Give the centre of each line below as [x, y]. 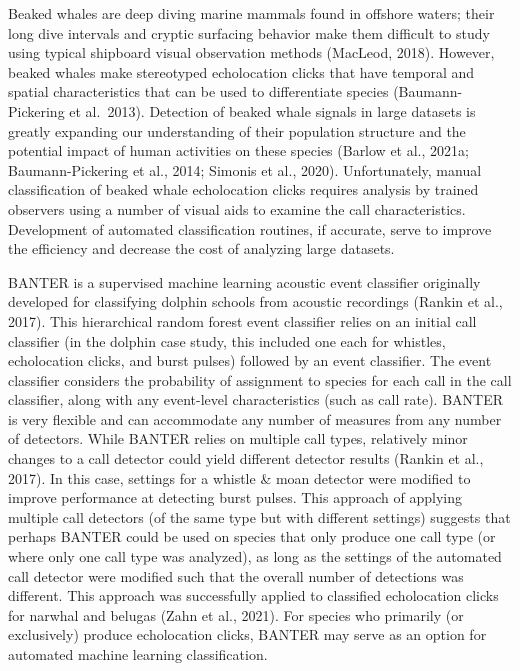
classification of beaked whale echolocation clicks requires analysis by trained [243, 189]
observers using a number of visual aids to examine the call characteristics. [237, 208]
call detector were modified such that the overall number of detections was [236, 575]
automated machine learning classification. [138, 654]
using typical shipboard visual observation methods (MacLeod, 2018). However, [251, 52]
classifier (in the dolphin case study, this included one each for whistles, [227, 340]
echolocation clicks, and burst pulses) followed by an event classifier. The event [250, 360]
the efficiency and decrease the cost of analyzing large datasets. [201, 248]
